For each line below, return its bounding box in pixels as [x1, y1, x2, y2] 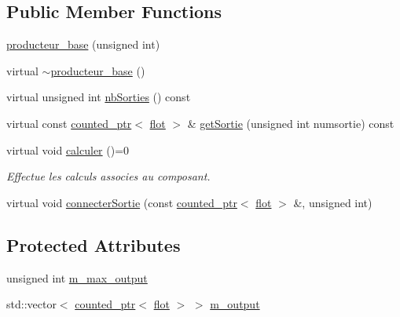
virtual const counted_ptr [6, 115, 132, 131]
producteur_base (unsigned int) [6, 36, 160, 53]
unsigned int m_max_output [6, 269, 148, 286]
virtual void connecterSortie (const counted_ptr [6, 194, 237, 210]
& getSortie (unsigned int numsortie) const [187, 115, 394, 131]
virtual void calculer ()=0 [6, 141, 130, 158]
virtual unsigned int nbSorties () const [6, 89, 191, 105]
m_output [210, 296, 260, 312]
